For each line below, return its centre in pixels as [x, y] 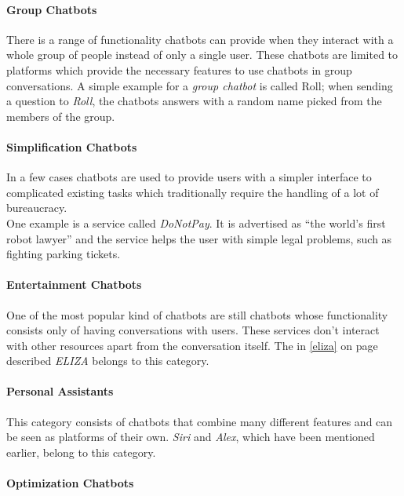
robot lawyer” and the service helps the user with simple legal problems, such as [199, 238]
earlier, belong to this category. [81, 452]
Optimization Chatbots [70, 483]
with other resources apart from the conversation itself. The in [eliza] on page [192, 345]
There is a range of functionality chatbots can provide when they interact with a [200, 39]
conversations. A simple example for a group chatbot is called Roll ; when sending [200, 85]
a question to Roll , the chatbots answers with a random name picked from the [194, 101]
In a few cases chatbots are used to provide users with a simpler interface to [189, 177]
